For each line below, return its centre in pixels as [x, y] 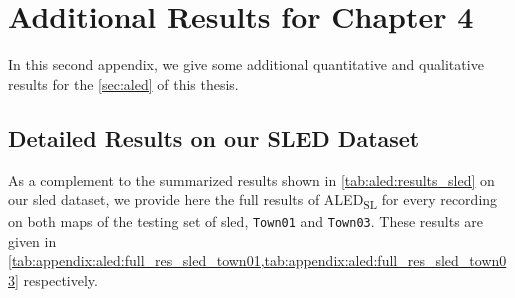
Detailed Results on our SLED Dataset [214, 137]
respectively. [60, 280]
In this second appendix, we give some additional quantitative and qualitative [246, 64]
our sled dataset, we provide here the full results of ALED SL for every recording [253, 200]
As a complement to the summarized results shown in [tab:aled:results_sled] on [251, 179]
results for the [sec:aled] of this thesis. [123, 83]
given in [32, 240]
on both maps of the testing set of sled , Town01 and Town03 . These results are [246, 221]
